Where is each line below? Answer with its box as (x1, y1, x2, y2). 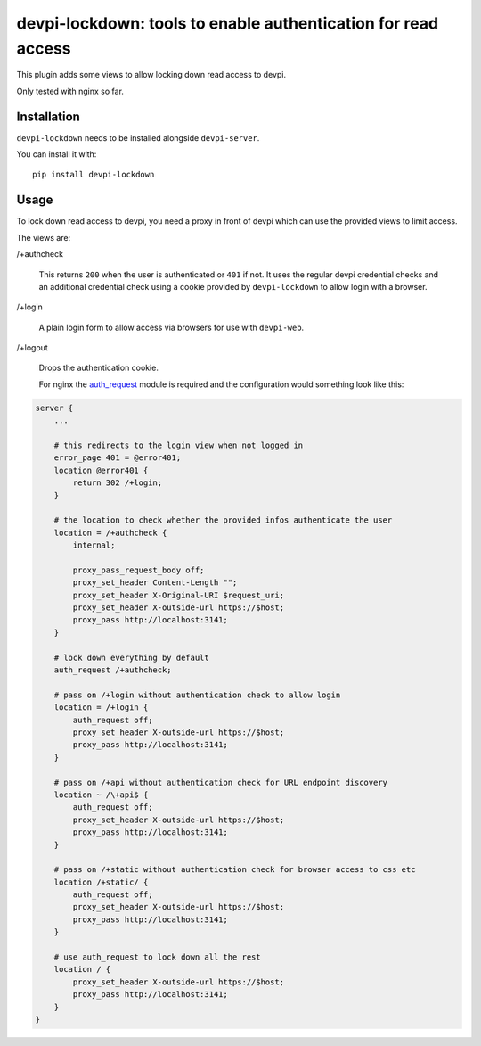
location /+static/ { (53, 877, 149, 887)
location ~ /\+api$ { (53, 789, 149, 800)
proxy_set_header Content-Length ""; (72, 578, 238, 588)
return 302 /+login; (72, 478, 163, 488)
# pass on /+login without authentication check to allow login (53, 689, 341, 700)
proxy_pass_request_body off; (72, 564, 205, 575)
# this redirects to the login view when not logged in (53, 441, 304, 450)
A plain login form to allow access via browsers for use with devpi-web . (38, 322, 305, 333)
